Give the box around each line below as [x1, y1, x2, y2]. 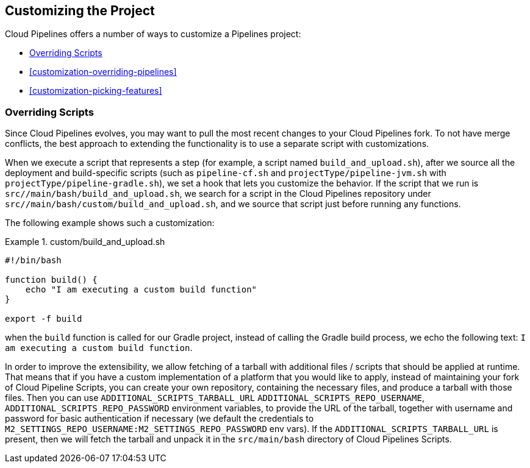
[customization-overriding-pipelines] [29, 66, 177, 77]
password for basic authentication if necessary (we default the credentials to [5, 413, 314, 424]
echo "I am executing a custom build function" [25, 285, 257, 295]
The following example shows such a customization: [5, 218, 215, 229]
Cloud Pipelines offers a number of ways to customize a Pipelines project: [5, 29, 301, 40]
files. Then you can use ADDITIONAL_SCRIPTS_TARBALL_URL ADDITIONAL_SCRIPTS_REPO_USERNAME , [5, 392, 424, 403]
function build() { [5, 275, 98, 285]
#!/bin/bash [5, 255, 62, 266]
